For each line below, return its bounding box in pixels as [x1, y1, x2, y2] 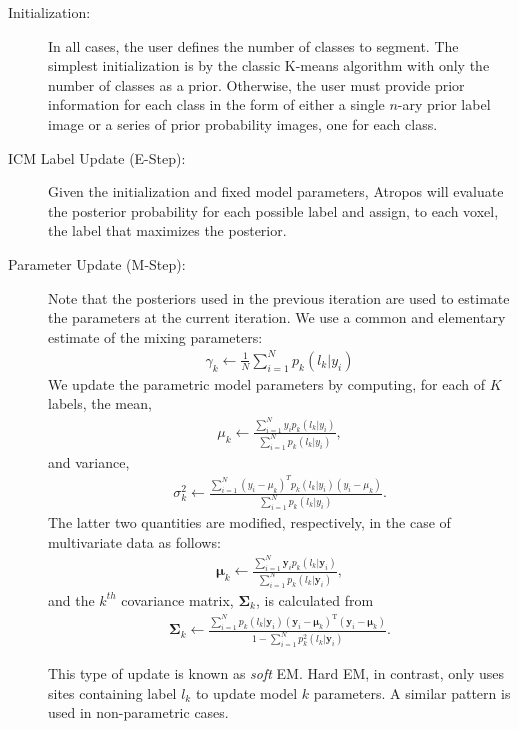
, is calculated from [255, 589, 374, 610]
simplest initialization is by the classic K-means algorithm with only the [48, 55, 490, 76]
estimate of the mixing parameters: [48, 326, 263, 347]
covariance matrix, [121, 589, 234, 610]
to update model [195, 682, 298, 703]
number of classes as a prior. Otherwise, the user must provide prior [48, 74, 465, 95]
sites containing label [48, 682, 177, 703]
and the [48, 589, 95, 610]
